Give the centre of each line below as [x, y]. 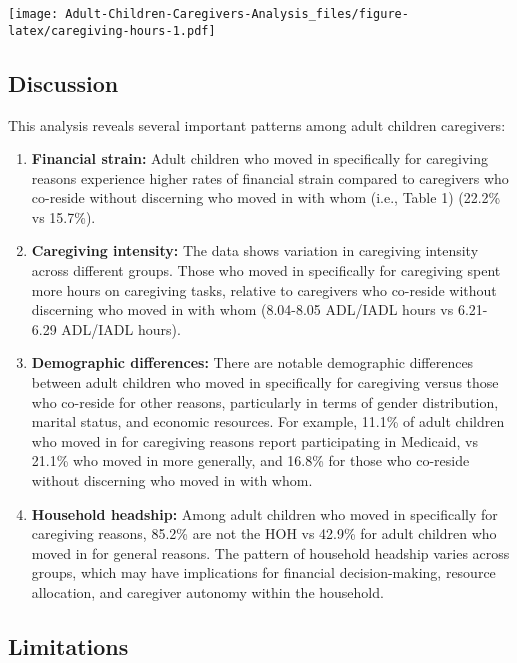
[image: [33, 14]
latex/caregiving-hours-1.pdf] [112, 30]
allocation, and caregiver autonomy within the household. [207, 591]
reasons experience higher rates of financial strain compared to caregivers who [270, 177]
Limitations [68, 645]
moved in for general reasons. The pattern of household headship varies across [270, 552]
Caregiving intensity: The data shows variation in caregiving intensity [255, 250]
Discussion [63, 82]
